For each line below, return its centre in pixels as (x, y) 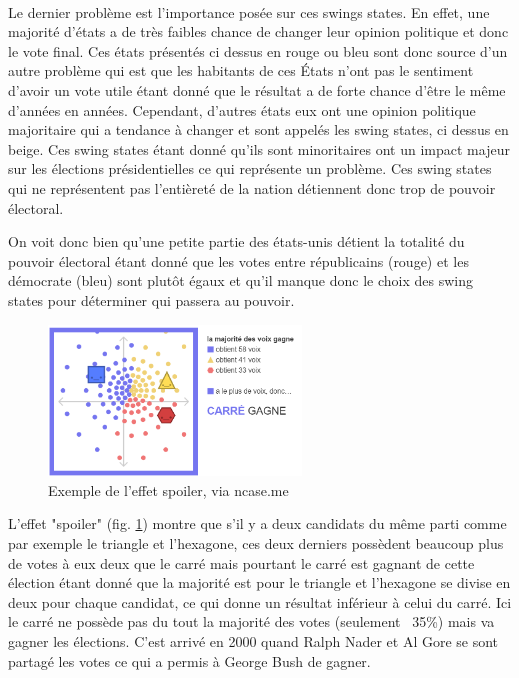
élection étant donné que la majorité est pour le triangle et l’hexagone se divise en (259, 582)
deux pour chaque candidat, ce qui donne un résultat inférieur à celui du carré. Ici (260, 601)
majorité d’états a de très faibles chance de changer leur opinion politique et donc (258, 31)
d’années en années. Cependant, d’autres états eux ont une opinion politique (242, 109)
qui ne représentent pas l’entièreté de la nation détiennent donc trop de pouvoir (252, 187)
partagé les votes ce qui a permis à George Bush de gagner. (189, 660)
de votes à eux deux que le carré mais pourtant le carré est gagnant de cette (241, 562)
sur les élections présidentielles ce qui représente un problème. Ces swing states (250, 168)
